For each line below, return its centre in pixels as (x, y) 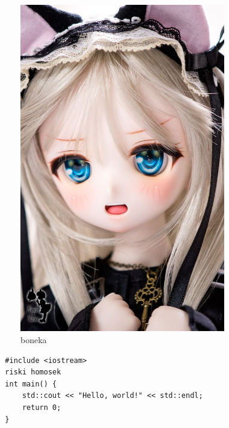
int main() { (31, 384)
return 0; (41, 408)
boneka (34, 340)
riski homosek (33, 372)
